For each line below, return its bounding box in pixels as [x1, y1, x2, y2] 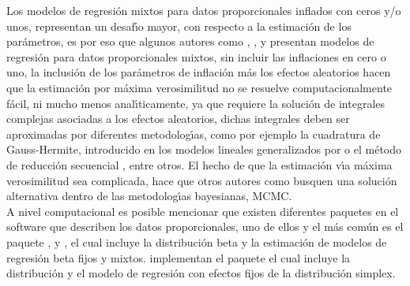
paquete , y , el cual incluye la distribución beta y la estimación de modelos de [6, 233, 387, 250]
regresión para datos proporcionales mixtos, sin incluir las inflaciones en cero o [6, 48, 386, 65]
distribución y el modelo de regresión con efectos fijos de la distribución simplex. [6, 265, 396, 281]
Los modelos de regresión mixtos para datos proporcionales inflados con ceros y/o [6, 2, 401, 18]
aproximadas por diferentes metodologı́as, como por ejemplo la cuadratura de [6, 125, 381, 142]
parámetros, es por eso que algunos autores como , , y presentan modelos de [6, 33, 374, 50]
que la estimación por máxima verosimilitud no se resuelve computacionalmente [6, 79, 393, 95]
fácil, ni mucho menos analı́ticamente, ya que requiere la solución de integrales [6, 95, 386, 111]
